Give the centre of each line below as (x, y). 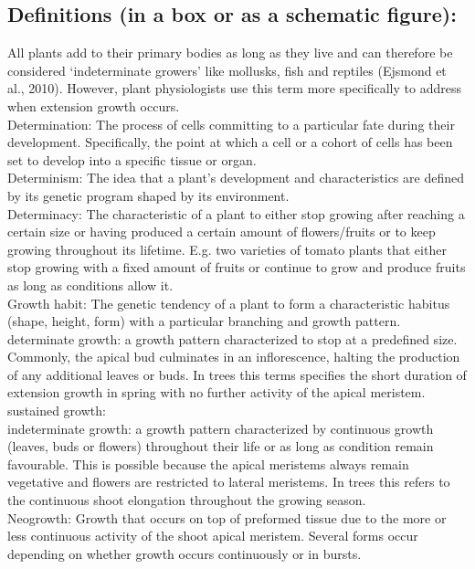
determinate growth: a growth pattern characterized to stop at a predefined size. (232, 338)
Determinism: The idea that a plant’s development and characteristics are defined (236, 178)
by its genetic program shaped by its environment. (148, 195)
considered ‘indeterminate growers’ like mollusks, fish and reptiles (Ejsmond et (227, 70)
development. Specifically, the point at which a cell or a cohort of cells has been (230, 142)
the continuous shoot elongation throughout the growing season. (187, 500)
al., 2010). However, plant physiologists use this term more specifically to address (234, 88)
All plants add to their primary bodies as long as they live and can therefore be (230, 53)
